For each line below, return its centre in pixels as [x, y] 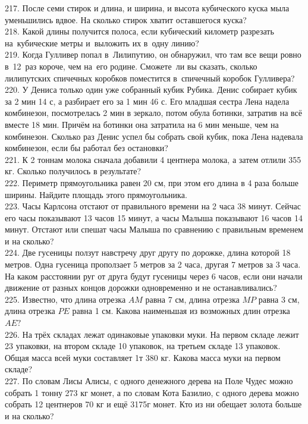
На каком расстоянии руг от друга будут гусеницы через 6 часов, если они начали [154, 276]
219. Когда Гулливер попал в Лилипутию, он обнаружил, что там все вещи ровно [153, 54]
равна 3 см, [279, 299]
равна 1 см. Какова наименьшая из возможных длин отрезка [181, 311]
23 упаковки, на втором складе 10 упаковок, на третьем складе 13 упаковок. [143, 346]
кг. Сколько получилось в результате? [73, 171]
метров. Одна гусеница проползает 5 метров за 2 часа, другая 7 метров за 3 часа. [153, 264]
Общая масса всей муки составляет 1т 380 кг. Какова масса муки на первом [143, 357]
